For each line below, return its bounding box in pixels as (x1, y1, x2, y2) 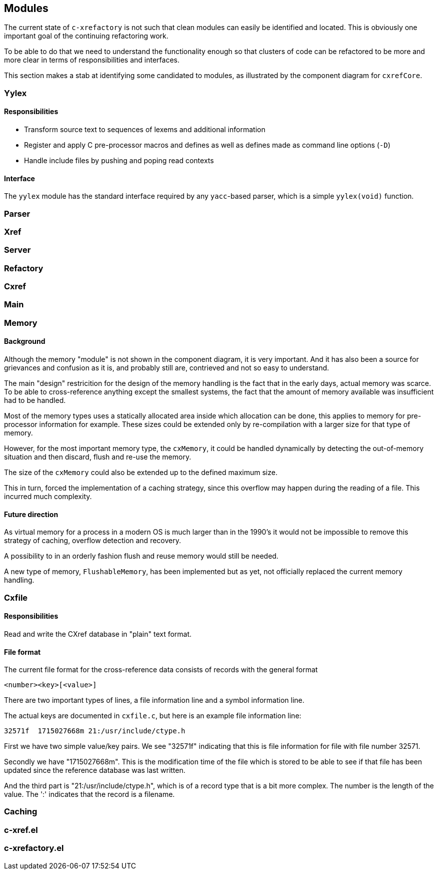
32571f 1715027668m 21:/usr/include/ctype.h (4, 727, 185, 735)
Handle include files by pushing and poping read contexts (24, 156, 214, 165)
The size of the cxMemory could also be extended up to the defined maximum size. (4, 468, 277, 477)
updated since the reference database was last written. (4, 766, 185, 775)
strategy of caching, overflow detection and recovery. (4, 536, 181, 545)
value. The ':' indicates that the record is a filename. (4, 790, 175, 799)
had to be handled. (4, 396, 66, 405)
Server (4, 245, 31, 255)
